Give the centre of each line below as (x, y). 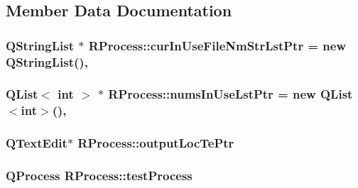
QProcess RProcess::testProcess (99, 176)
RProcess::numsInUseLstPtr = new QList (230, 94)
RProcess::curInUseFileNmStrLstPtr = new (217, 45)
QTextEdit (37, 143)
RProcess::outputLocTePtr (156, 143)
